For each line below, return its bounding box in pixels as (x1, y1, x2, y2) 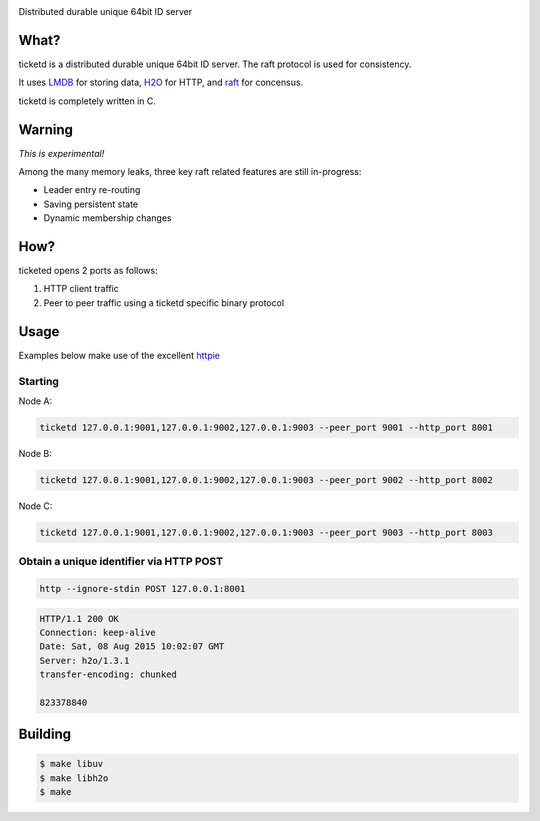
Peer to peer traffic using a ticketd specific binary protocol (43, 296, 285, 309)
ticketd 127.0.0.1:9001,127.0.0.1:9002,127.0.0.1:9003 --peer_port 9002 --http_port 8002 (39, 474, 494, 485)
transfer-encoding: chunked (39, 669, 177, 680)
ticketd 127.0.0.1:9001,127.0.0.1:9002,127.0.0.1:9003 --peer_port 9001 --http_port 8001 (39, 421, 494, 433)
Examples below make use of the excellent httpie (18, 349, 220, 361)
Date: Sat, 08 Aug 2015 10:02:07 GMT (39, 641, 225, 652)
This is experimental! (18, 147, 105, 159)
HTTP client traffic (43, 283, 120, 295)
